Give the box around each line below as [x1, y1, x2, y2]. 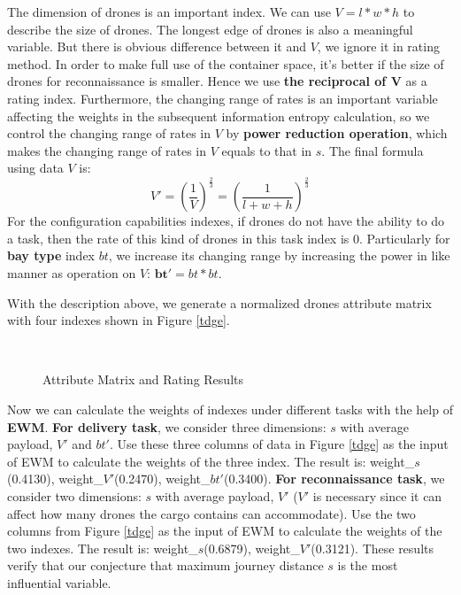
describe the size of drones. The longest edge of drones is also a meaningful [7, 19, 413, 38]
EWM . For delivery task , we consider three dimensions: [7, 417, 327, 436]
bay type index [7, 246, 95, 265]
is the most [337, 556, 398, 575]
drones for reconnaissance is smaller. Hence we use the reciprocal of [7, 72, 387, 90]
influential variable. [7, 573, 111, 591]
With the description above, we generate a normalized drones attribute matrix [7, 293, 432, 312]
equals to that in [221, 141, 312, 159]
